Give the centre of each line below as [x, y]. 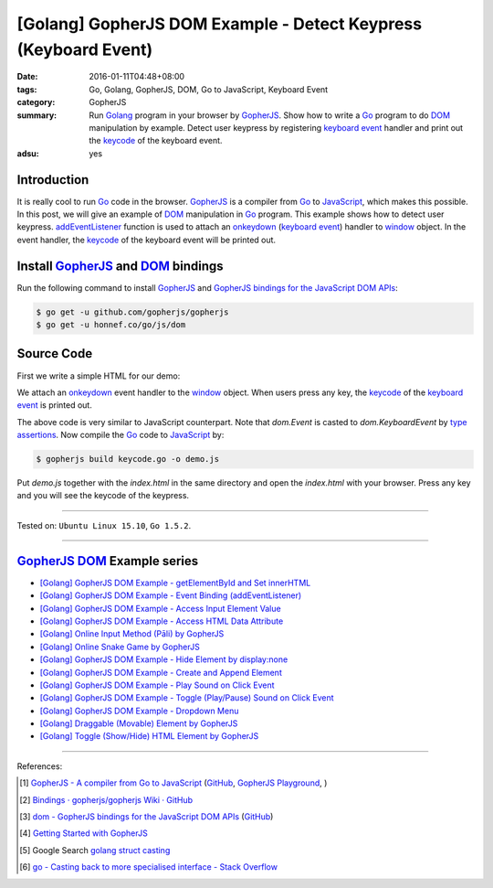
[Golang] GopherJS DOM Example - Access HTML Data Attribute [162, 621]
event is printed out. [55, 405]
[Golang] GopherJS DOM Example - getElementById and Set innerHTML [175, 583]
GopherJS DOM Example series [108, 561]
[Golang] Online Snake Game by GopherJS [120, 647]
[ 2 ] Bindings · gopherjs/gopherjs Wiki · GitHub [106, 799]
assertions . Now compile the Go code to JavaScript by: [121, 435]
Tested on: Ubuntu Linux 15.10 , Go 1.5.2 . [104, 525]
